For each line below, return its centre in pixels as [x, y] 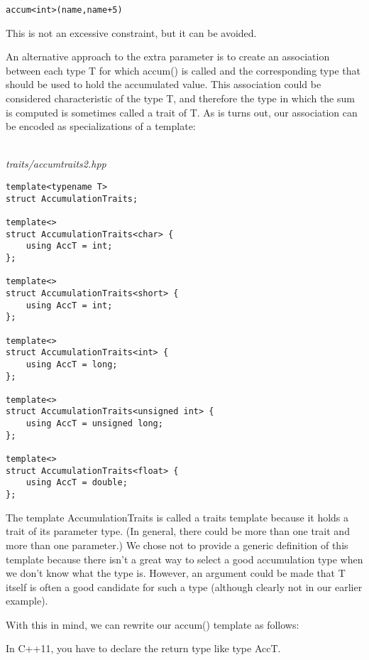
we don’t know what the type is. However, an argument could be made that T [176, 573]
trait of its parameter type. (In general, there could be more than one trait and [178, 531]
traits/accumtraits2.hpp [56, 164]
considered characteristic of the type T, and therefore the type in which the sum [180, 98]
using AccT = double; [77, 483]
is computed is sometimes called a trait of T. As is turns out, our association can [182, 112]
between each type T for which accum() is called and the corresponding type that [183, 70]
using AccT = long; [72, 364]
